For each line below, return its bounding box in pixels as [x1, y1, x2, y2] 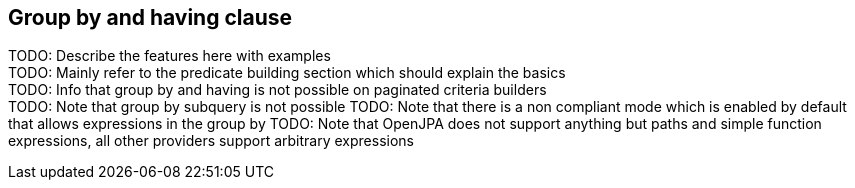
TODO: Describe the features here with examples [8, 47, 331, 65]
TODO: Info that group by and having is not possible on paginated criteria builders [8, 81, 547, 99]
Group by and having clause [8, 5, 293, 30]
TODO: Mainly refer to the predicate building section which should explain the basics [8, 64, 566, 82]
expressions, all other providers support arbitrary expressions [8, 132, 415, 150]
